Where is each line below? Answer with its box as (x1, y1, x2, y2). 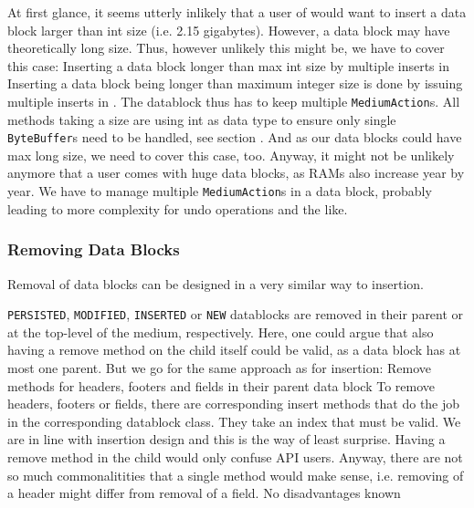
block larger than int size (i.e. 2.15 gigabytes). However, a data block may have (7, 20, 450, 39)
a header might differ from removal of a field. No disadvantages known (7, 483, 401, 503)
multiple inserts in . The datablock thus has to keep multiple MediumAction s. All (7, 91, 460, 110)
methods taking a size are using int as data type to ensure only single (7, 109, 396, 129)
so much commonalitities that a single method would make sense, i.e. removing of (7, 465, 464, 484)
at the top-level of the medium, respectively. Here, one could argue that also (7, 322, 434, 341)
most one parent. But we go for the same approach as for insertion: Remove (7, 358, 432, 377)
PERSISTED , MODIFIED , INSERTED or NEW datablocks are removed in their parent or (7, 305, 464, 324)
